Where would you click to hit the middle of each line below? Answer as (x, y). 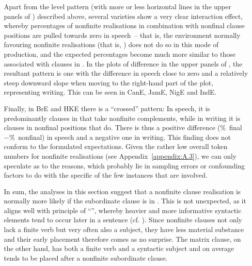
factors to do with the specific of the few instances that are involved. (106, 175)
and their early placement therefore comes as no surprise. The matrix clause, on (123, 239)
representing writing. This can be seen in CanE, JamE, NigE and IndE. (110, 92)
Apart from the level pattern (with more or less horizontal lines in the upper (118, 6)
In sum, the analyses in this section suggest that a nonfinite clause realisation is (122, 191)
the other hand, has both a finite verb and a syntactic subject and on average (119, 248)
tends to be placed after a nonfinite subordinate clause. (86, 258)
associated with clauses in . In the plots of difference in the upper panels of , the (123, 63)
